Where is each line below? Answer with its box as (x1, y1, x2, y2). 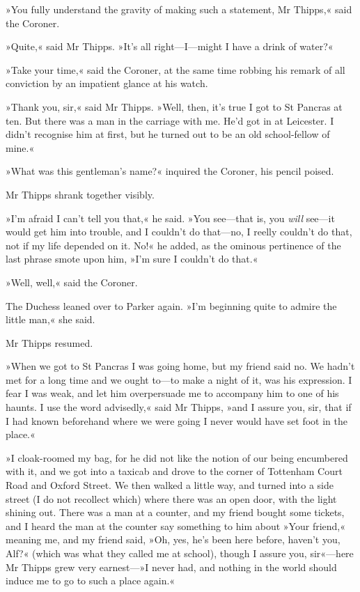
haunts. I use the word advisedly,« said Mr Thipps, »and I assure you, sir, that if (6, 400, 352, 414)
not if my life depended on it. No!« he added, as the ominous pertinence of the (6, 237, 341, 252)
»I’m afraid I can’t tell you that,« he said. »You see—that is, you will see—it (6, 210, 335, 225)
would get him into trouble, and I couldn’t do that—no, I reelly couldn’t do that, (6, 224, 352, 239)
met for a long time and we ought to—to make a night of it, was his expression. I (6, 372, 352, 387)
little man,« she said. (6, 312, 95, 327)
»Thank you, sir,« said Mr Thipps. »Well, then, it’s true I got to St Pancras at (6, 99, 343, 114)
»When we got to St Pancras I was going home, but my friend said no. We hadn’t (6, 359, 355, 373)
